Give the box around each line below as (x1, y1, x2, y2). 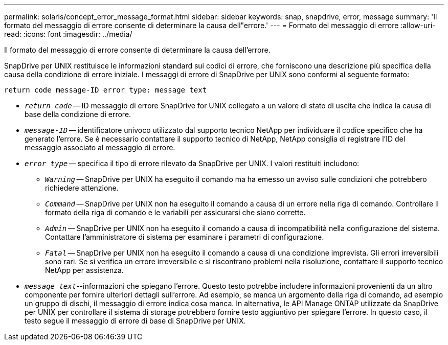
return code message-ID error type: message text (4, 86, 207, 94)
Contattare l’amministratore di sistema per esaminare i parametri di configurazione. (45, 233, 324, 241)
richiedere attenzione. (45, 183, 119, 192)
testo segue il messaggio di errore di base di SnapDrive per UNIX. (25, 316, 246, 325)
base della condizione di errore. (25, 110, 131, 119)
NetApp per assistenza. (45, 266, 124, 274)
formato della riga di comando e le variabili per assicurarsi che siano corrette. (45, 208, 306, 217)
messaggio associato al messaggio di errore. (25, 143, 175, 152)
